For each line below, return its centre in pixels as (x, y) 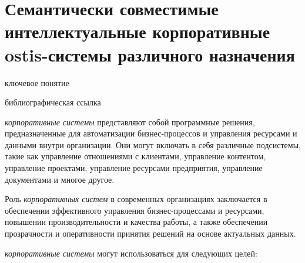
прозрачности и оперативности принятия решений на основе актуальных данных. (150, 233)
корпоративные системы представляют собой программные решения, (130, 122)
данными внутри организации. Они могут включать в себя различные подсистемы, (153, 144)
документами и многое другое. (60, 179)
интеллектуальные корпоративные (138, 31)
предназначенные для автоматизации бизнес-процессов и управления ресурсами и (151, 133)
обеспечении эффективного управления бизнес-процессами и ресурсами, (135, 210)
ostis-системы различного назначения (150, 54)
